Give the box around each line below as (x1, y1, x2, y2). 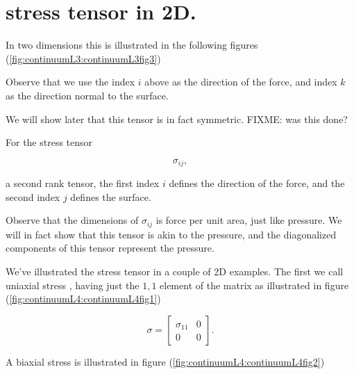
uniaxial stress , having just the (6, 277, 140, 292)
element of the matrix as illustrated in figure (160, 277, 349, 292)
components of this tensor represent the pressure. (6, 241, 214, 255)
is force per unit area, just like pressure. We (155, 213, 342, 227)
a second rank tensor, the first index (6, 176, 160, 190)
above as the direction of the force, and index (144, 74, 337, 89)
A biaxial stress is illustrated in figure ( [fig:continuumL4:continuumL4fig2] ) (6, 354, 325, 368)
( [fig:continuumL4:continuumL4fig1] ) (6, 291, 161, 306)
